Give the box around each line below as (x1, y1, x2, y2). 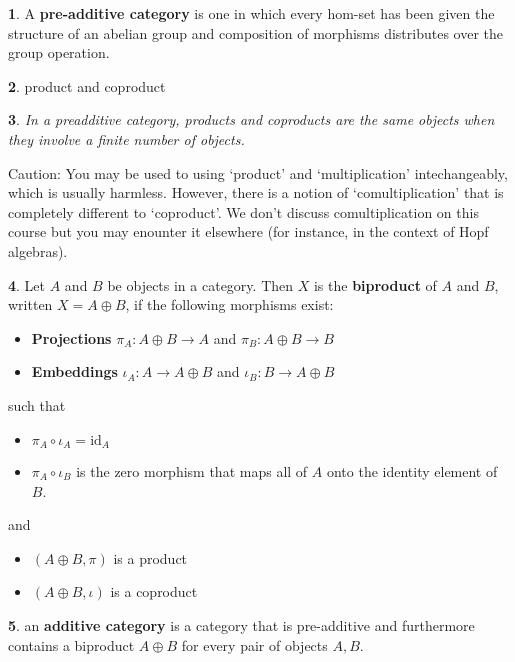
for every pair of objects (181, 634, 328, 655)
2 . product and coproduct (8, 75, 166, 96)
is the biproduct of (313, 274, 437, 295)
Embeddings (31, 361, 118, 382)
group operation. (8, 42, 110, 63)
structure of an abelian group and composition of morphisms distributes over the (8, 22, 504, 43)
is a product (113, 547, 188, 568)
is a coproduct (110, 581, 198, 602)
